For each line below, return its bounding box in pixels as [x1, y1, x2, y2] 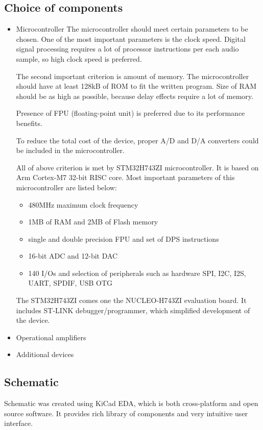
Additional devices [16, 349, 74, 360]
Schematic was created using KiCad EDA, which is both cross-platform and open [4, 398, 258, 409]
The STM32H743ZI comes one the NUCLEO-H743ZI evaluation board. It [16, 295, 247, 306]
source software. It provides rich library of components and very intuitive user [4, 408, 248, 418]
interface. [4, 418, 33, 428]
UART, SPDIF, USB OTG [28, 277, 113, 288]
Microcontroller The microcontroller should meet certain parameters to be [16, 23, 248, 34]
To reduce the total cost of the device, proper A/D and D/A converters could [16, 135, 259, 145]
